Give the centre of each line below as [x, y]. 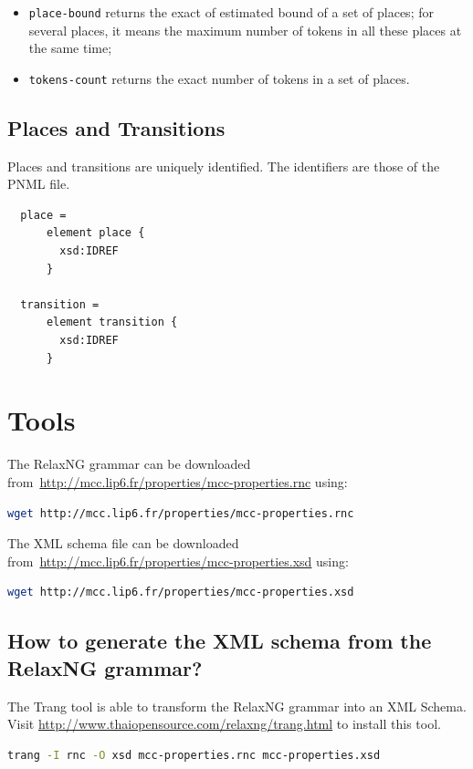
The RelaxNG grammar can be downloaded [129, 464]
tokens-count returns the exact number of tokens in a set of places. [219, 78]
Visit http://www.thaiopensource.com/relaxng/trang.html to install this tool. [224, 724]
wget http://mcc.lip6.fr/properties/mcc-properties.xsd [181, 592]
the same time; [70, 48]
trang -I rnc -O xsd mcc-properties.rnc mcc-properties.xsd [194, 755]
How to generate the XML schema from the [220, 641]
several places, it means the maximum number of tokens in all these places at [245, 30]
